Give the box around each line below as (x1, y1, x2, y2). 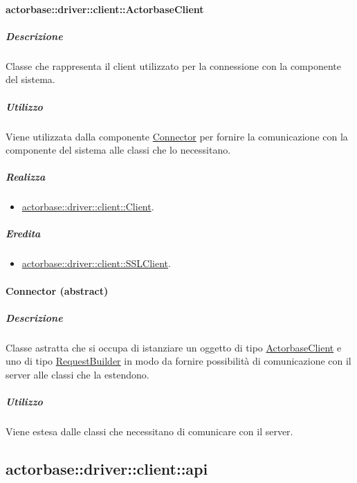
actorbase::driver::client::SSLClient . (21, 256, 171, 271)
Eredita (6, 226, 41, 241)
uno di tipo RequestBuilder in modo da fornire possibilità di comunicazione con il (6, 354, 351, 368)
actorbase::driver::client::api (6, 458, 208, 480)
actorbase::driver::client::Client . (21, 199, 154, 214)
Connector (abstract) (6, 283, 109, 298)
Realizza (6, 170, 46, 184)
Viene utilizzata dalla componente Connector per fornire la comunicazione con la (6, 129, 348, 143)
